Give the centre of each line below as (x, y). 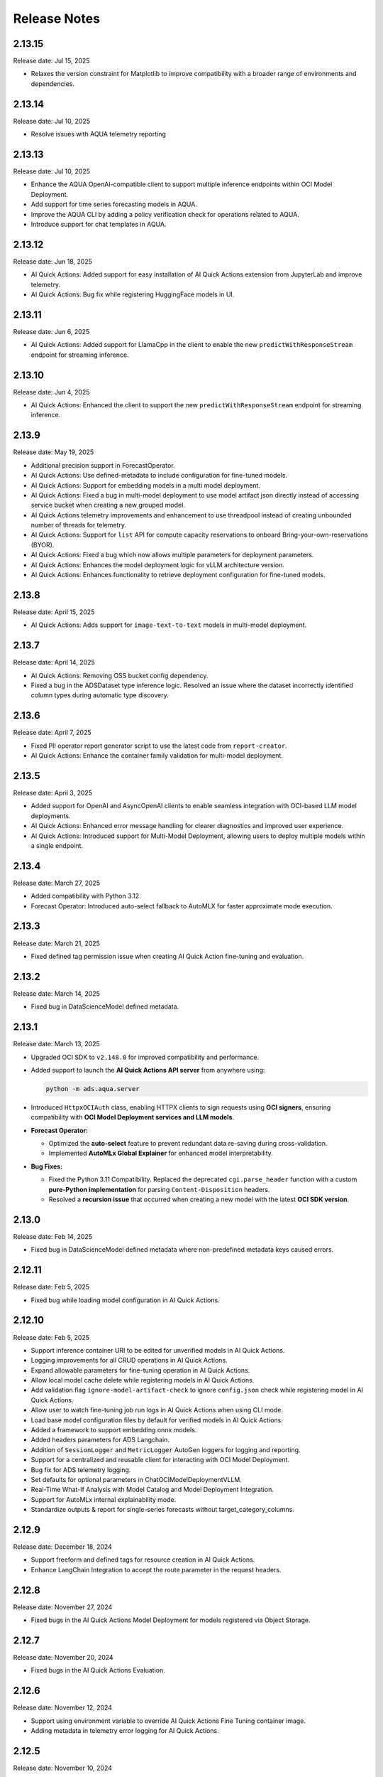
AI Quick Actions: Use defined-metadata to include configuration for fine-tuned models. (159, 476)
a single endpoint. (57, 845)
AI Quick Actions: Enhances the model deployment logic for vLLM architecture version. (158, 564)
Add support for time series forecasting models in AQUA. (114, 204)
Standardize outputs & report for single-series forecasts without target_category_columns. (162, 1510)
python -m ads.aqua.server (93, 1089)
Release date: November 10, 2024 (63, 1768)
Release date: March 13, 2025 (56, 1044)
